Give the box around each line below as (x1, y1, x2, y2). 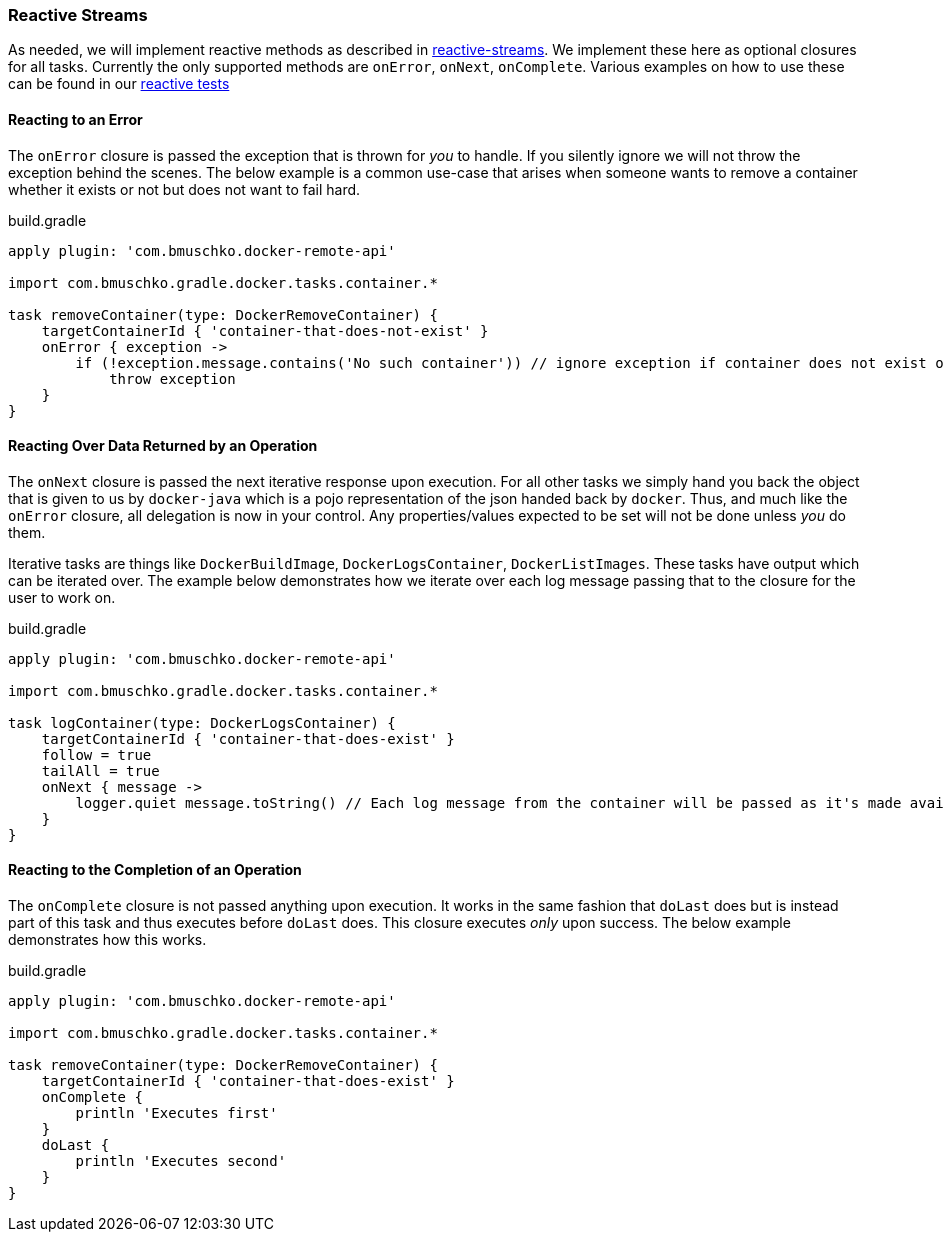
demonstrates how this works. (8, 931, 207, 949)
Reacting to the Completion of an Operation (8, 861, 302, 879)
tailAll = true (41, 762, 160, 779)
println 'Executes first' (75, 1105, 278, 1122)
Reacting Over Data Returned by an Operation (8, 437, 318, 455)
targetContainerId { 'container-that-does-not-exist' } (41, 322, 489, 339)
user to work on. (8, 588, 116, 606)
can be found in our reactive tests (8, 75, 230, 93)
